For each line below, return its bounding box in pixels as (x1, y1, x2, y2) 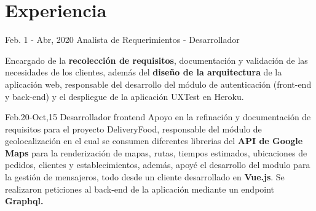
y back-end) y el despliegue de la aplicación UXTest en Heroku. (5, 90, 244, 102)
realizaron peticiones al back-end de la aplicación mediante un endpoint (5, 182, 275, 195)
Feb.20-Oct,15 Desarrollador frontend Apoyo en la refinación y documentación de (5, 110, 311, 123)
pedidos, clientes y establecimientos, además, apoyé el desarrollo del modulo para (5, 158, 310, 171)
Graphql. (5, 194, 44, 207)
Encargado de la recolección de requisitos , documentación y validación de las (5, 53, 308, 66)
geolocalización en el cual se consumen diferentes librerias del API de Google (5, 134, 303, 147)
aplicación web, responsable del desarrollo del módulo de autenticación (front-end (5, 77, 312, 90)
